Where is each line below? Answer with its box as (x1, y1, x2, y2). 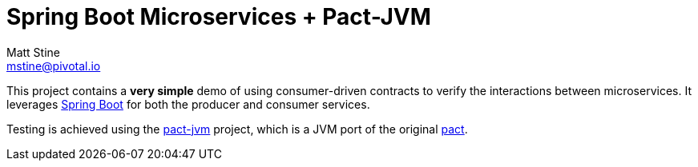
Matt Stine (6, 45, 60, 59)
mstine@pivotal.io (6, 58, 101, 73)
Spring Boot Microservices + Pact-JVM (6, 3, 431, 30)
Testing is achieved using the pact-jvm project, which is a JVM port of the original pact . (6, 121, 468, 136)
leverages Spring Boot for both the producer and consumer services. (6, 97, 370, 111)
